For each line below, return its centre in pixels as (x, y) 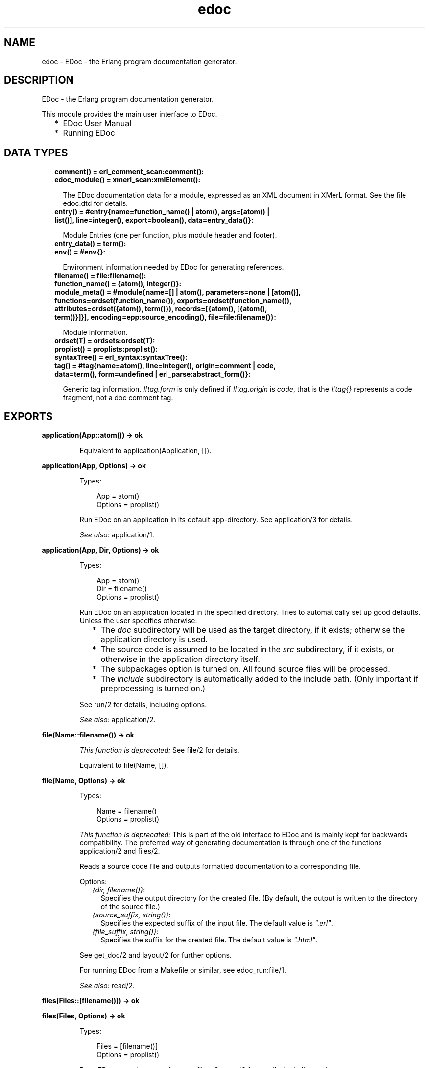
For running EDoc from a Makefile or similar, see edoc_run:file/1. (183, 970)
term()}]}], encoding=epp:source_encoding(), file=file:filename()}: (165, 317)
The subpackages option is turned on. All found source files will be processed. (245, 669)
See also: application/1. (117, 535)
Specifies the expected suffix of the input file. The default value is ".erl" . (217, 923)
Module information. (95, 332)
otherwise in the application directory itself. (180, 659)
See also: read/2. (107, 986)
